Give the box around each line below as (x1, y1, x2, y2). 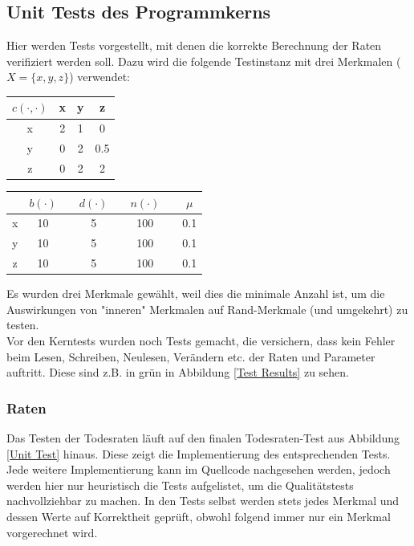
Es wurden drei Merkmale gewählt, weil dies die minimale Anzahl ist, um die (6, 285, 385, 302)
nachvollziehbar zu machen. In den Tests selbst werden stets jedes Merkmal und (6, 492, 400, 509)
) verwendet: (69, 68, 130, 85)
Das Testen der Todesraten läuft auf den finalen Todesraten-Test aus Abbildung (6, 430, 400, 446)
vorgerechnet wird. (6, 524, 98, 540)
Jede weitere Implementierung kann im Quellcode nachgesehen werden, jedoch (6, 461, 391, 478)
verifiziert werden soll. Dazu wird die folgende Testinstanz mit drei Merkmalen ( (6, 52, 401, 69)
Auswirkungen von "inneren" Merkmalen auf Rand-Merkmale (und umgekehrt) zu (6, 300, 408, 317)
